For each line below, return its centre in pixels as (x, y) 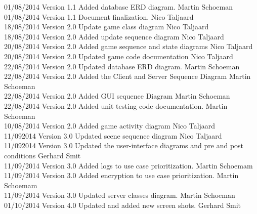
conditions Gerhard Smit (42, 155)
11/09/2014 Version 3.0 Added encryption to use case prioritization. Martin (121, 175)
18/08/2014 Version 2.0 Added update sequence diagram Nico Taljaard (114, 36)
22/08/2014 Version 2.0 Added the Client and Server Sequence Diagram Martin (127, 76)
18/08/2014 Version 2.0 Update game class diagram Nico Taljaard (106, 27)
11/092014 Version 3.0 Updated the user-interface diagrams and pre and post (124, 145)
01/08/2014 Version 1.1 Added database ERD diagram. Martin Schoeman (118, 7)
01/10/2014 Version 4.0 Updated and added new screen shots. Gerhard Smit (123, 205)
